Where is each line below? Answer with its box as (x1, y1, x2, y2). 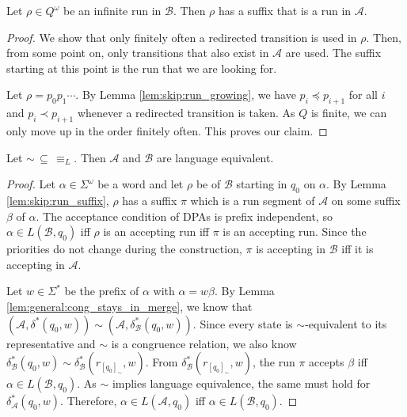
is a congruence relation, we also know (111, 335, 297, 351)
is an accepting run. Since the (223, 223, 367, 240)
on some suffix (331, 191, 401, 208)
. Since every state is (192, 315, 293, 332)
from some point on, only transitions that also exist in (6, 44, 269, 61)
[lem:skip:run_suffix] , (6, 191, 109, 208)
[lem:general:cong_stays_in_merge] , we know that (6, 298, 253, 314)
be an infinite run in (63, 2, 162, 18)
